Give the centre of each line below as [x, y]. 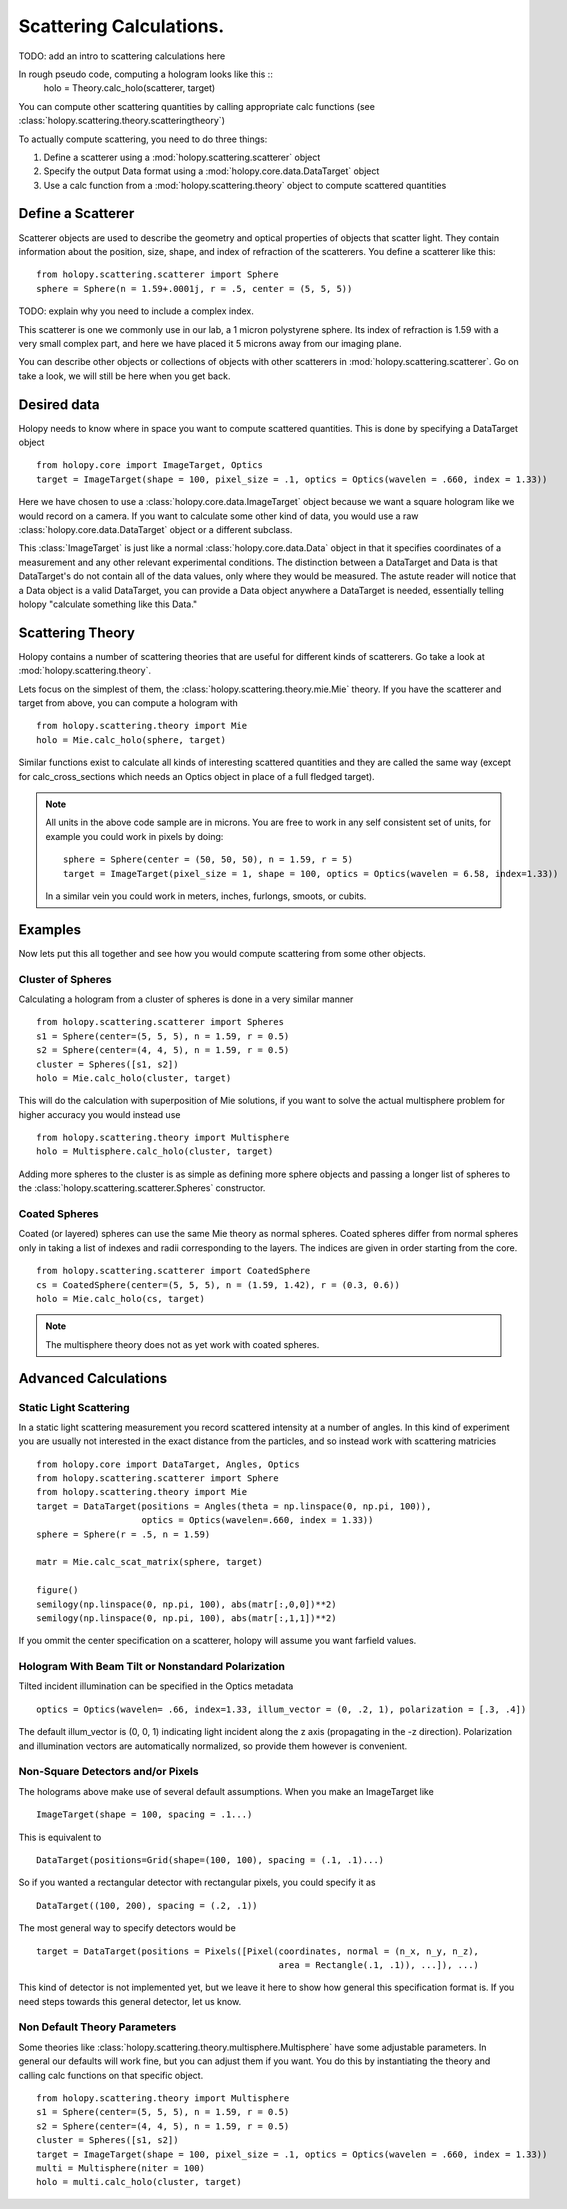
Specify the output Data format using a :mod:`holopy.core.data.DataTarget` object [211, 171]
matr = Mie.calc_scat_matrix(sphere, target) [150, 1562]
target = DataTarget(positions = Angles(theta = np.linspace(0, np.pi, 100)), [234, 1506]
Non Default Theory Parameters [97, 2027]
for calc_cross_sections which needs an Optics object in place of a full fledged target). [196, 776]
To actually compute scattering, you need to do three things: [143, 139]
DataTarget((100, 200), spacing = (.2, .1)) [147, 1905]
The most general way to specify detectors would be [127, 1928]
